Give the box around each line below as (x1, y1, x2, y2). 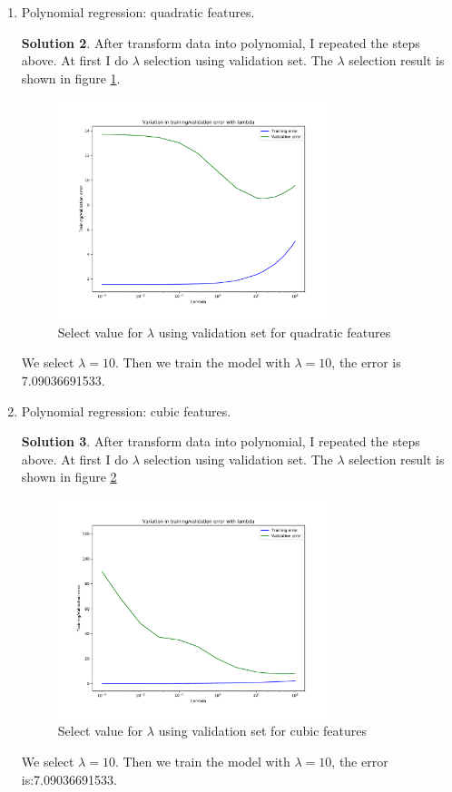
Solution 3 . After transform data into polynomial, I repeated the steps (21, 432, 420, 451)
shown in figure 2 (21, 467, 117, 486)
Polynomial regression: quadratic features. (21, 3, 255, 21)
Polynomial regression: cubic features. (21, 401, 231, 420)
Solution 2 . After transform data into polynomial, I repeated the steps (21, 33, 420, 52)
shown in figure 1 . (21, 68, 121, 87)
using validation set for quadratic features (158, 322, 391, 341)
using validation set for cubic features (158, 721, 368, 740)
